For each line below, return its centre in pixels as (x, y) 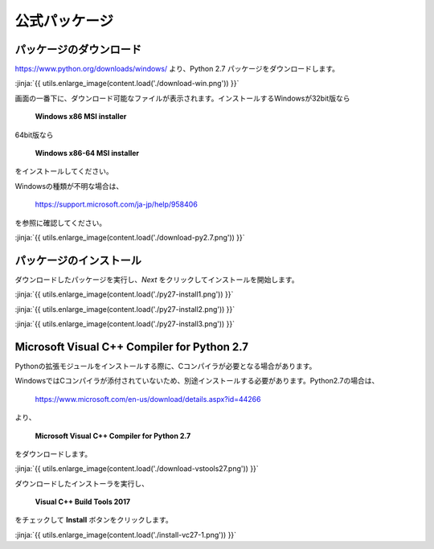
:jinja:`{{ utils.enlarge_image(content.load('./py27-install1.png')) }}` (124, 294)
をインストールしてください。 (64, 171)
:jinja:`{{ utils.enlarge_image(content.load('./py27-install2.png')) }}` (125, 309)
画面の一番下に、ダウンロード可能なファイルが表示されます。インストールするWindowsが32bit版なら (182, 98)
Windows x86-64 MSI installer (87, 154)
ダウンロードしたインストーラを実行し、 (82, 483)
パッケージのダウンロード (78, 49)
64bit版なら (34, 135)
